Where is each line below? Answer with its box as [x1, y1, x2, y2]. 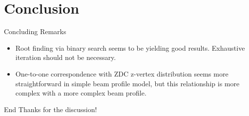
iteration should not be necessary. [15, 52, 116, 62]
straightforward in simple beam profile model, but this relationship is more [15, 78, 240, 88]
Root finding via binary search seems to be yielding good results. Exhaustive [15, 42, 245, 53]
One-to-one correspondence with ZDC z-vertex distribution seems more [15, 68, 228, 78]
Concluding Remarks [4, 26, 66, 37]
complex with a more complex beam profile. [15, 88, 146, 98]
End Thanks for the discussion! [4, 104, 97, 114]
